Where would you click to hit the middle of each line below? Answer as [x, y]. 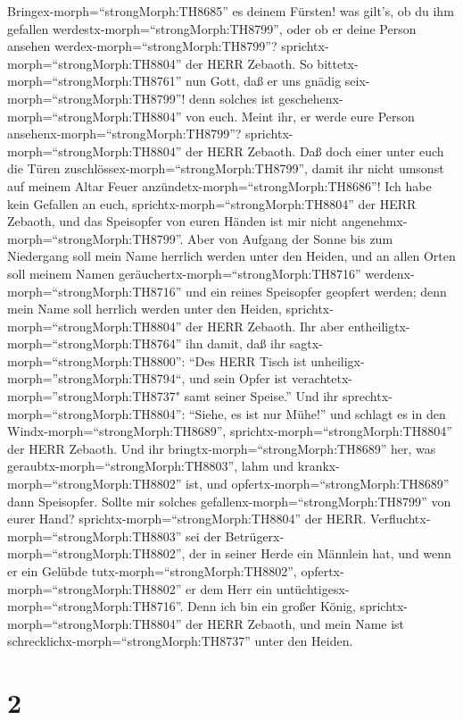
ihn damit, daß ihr [236, 343]
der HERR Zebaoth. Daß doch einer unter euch [315, 151]
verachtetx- [322, 378]
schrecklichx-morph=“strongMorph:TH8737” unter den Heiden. [180, 641]
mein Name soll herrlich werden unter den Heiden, [145, 309]
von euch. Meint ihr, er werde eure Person [300, 116]
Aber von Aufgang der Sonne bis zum [290, 238]
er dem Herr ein [229, 588]
